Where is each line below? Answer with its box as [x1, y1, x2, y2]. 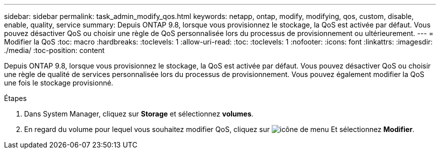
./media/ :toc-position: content [4, 46, 105, 54]
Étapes [4, 94, 27, 102]
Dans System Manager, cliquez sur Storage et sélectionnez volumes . [24, 109, 254, 118]
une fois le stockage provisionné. [4, 78, 114, 87]
